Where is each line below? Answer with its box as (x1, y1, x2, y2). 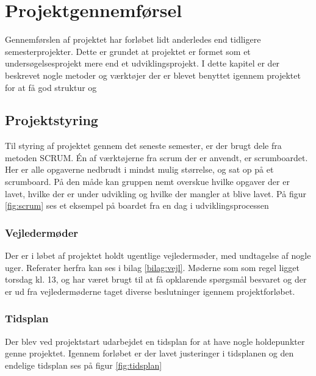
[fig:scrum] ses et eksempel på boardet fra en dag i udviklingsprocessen (5, 199, 269, 212)
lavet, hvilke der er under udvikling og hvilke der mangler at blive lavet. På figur (5, 187, 306, 200)
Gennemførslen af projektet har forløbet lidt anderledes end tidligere (5, 33, 261, 46)
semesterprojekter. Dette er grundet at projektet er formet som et (5, 45, 251, 57)
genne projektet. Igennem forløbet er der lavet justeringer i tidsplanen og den (5, 347, 294, 360)
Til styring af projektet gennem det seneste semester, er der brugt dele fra (5, 139, 282, 152)
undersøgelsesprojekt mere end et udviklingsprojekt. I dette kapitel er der (5, 57, 280, 70)
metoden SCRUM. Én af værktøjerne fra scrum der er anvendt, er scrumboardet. (5, 151, 308, 164)
